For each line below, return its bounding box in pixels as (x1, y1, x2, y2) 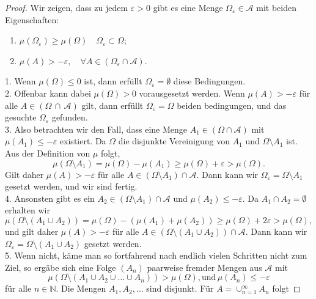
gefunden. (51, 111, 88, 124)
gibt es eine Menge (153, 1, 223, 13)
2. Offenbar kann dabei (5, 86, 91, 99)
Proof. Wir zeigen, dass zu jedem (5, 1, 128, 13)
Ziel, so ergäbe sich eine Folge (5, 260, 116, 273)
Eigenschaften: (5, 13, 59, 26)
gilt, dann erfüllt (81, 98, 144, 111)
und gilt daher (5, 224, 59, 237)
